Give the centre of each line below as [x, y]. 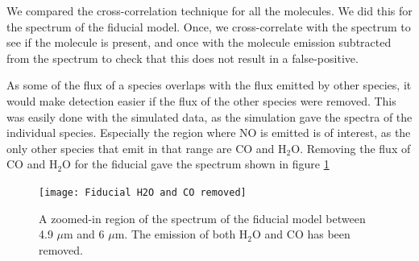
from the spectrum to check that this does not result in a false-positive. [183, 58]
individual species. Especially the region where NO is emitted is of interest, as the [209, 133]
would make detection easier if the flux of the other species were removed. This [201, 100]
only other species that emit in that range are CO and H [147, 148]
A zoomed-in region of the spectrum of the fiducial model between [202, 218]
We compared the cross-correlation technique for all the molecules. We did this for [209, 10]
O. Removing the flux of [351, 148]
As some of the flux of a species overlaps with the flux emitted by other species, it [209, 85]
